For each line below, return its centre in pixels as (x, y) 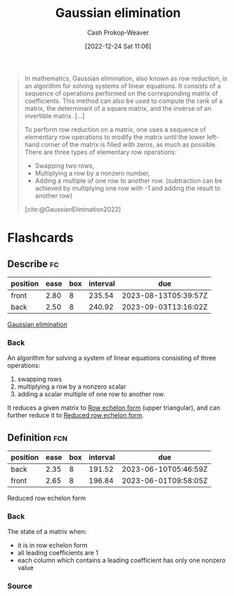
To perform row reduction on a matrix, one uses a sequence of (115, 129)
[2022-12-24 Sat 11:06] (118, 46)
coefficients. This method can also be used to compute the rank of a (123, 101)
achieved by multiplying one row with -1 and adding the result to (128, 188)
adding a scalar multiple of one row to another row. (91, 394)
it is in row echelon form (52, 545)
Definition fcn (38, 438)
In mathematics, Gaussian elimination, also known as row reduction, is (126, 78)
